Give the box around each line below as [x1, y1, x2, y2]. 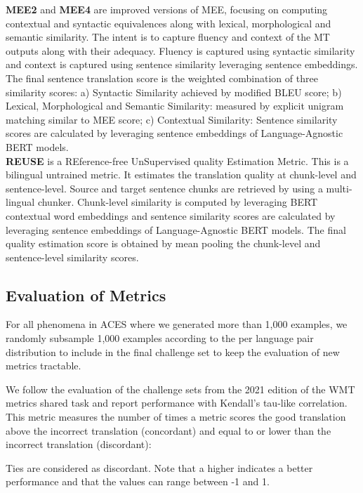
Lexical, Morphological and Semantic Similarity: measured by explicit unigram [6, 98, 344, 113]
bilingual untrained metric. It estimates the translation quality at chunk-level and [6, 167, 357, 182]
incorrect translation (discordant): [6, 437, 152, 452]
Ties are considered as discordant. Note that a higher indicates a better [6, 460, 313, 475]
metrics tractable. [6, 358, 81, 373]
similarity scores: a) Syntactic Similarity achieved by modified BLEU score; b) [6, 84, 342, 99]
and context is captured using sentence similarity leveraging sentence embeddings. [6, 57, 358, 72]
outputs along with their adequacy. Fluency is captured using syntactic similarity [6, 43, 355, 58]
